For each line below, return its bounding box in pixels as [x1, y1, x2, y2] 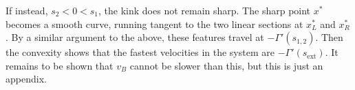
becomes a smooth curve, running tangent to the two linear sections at [6, 16, 303, 31]
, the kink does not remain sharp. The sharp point [98, 3, 311, 17]
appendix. [6, 72, 47, 86]
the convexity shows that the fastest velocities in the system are [6, 45, 275, 59]
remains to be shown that [6, 58, 114, 72]
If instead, [6, 3, 48, 17]
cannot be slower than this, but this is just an [129, 58, 323, 72]
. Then [315, 30, 343, 44]
